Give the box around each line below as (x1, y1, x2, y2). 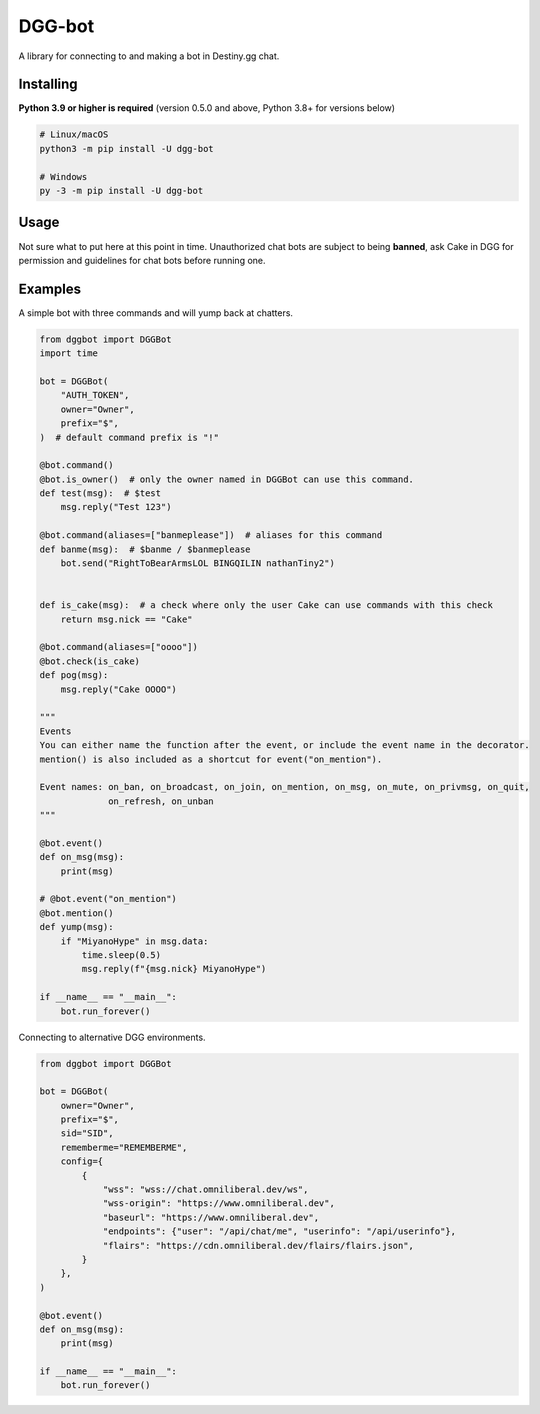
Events (39, 725, 72, 737)
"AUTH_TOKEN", (60, 390, 130, 401)
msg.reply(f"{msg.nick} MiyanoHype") (81, 963, 267, 975)
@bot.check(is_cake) (39, 655, 140, 667)
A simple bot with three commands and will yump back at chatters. (18, 306, 294, 319)
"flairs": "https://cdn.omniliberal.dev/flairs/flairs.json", (102, 1240, 415, 1251)
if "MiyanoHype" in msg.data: (60, 935, 209, 947)
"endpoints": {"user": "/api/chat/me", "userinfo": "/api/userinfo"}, (102, 1226, 457, 1237)
